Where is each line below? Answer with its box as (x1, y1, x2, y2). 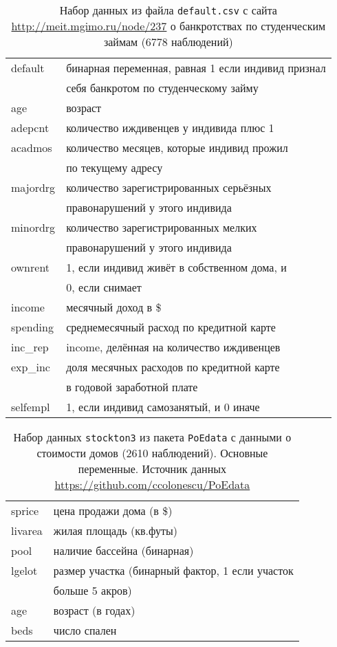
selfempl (11, 399, 50, 415)
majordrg (11, 179, 56, 195)
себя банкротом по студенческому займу (66, 80, 259, 96)
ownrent (11, 259, 50, 275)
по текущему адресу (66, 160, 163, 175)
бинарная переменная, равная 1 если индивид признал (66, 60, 326, 76)
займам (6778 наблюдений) (103, 34, 233, 50)
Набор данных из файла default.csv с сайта (59, 2, 277, 18)
